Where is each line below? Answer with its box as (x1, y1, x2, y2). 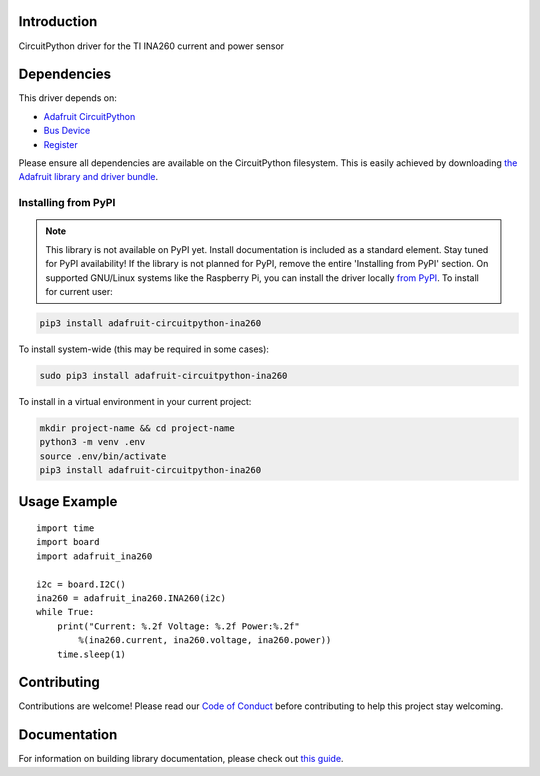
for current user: (45, 285, 114, 297)
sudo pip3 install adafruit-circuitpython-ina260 (39, 370, 288, 381)
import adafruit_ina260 (36, 550, 153, 562)
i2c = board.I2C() (36, 578, 127, 590)
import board (36, 536, 100, 548)
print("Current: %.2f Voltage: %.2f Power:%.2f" (56, 620, 300, 632)
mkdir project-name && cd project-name (39, 422, 235, 434)
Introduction (18, 13, 98, 30)
